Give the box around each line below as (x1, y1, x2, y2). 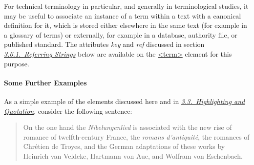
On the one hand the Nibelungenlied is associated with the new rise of (23, 122, 232, 132)
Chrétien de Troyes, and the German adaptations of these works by (23, 141, 225, 151)
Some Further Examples (4, 77, 87, 87)
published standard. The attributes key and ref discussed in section (4, 39, 205, 49)
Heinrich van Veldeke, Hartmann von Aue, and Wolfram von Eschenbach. (23, 150, 243, 161)
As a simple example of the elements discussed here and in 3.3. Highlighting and (4, 96, 245, 106)
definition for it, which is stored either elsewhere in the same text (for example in (4, 20, 247, 30)
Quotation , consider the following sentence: (4, 105, 132, 116)
